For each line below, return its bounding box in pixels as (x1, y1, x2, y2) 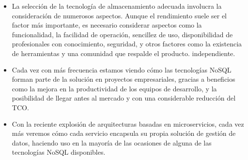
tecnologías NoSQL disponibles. (12, 147, 106, 157)
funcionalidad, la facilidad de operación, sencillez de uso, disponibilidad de (12, 29, 233, 39)
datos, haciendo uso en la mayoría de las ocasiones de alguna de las (12, 137, 212, 147)
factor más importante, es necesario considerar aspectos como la (12, 20, 202, 30)
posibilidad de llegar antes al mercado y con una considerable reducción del (12, 93, 236, 103)
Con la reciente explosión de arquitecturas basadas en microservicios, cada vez (12, 118, 244, 129)
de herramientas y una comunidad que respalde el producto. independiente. (12, 48, 235, 58)
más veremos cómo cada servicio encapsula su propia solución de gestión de (12, 128, 236, 138)
